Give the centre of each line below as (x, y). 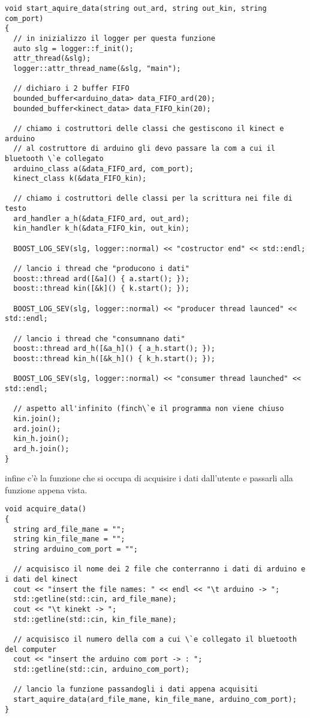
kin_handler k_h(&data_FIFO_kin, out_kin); (101, 229)
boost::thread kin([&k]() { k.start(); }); (101, 289)
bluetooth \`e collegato (54, 158)
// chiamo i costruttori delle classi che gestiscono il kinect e (149, 128)
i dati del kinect (41, 579)
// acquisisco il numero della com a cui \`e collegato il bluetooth (155, 639)
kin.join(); (37, 418)
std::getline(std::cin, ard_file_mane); (95, 599)
